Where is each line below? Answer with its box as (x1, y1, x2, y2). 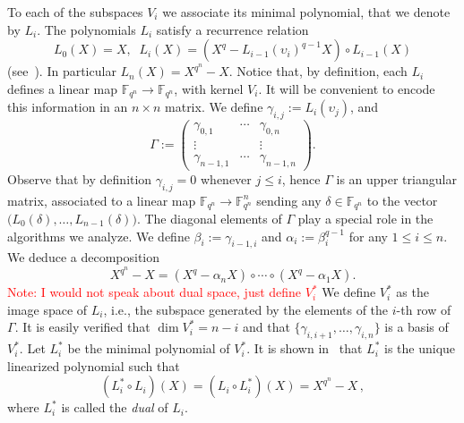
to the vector (366, 190, 438, 209)
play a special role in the (297, 209, 434, 228)
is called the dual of (61, 398, 168, 417)
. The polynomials (37, 20, 136, 38)
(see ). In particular (7, 62, 116, 80)
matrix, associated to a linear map (7, 190, 196, 209)
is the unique (384, 339, 456, 358)
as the (396, 283, 429, 301)
